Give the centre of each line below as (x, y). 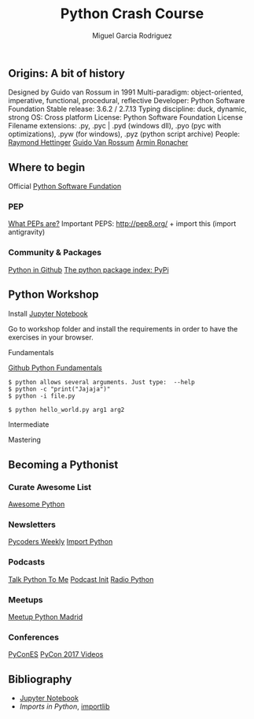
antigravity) (27, 232)
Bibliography (40, 679)
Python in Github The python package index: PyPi (88, 269)
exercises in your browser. (51, 337)
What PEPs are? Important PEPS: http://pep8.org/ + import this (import (122, 224)
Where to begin (47, 167)
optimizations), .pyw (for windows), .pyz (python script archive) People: (124, 134)
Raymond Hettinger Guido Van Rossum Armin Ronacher (98, 143)
